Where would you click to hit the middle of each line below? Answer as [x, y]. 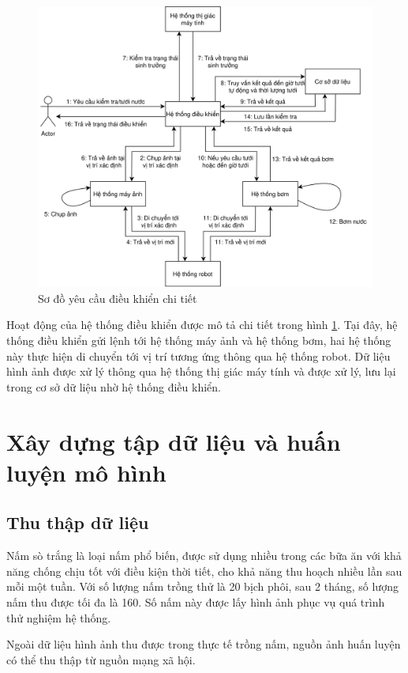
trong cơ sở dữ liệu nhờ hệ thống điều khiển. [114, 386]
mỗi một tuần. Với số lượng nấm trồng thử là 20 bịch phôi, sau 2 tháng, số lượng [202, 586]
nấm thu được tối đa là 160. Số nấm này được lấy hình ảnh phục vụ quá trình [196, 601]
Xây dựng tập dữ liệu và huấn [174, 441]
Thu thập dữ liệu [78, 522]
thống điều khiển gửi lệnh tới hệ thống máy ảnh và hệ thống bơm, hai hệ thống [199, 340]
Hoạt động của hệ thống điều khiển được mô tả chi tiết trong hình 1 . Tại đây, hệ [202, 325]
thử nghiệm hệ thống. [59, 617]
